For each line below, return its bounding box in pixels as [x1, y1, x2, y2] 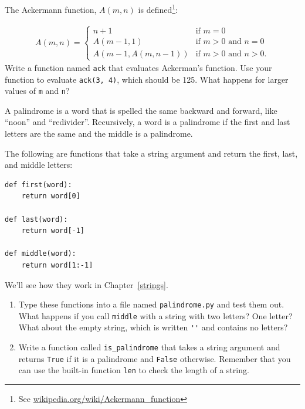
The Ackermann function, [5, 3, 97, 15]
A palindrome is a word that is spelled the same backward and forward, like [5, 104, 277, 116]
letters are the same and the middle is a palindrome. [5, 127, 193, 140]
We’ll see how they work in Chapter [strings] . [5, 278, 168, 290]
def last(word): [5, 215, 68, 224]
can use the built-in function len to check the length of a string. [18, 364, 249, 376]
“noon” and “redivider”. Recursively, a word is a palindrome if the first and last [5, 116, 290, 128]
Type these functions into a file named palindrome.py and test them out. [18, 298, 284, 310]
